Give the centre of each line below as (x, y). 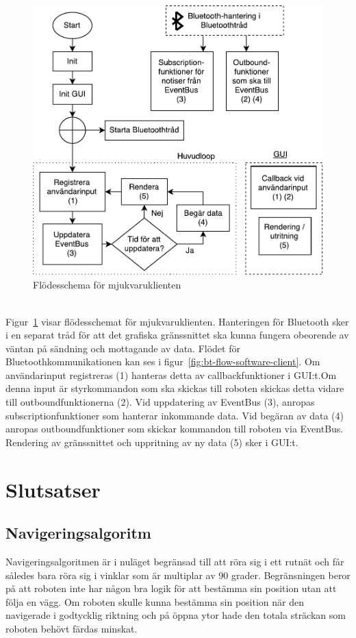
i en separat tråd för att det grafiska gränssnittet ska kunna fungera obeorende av (177, 335)
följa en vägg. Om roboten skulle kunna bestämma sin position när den (155, 601)
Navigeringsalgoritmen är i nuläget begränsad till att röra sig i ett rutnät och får (175, 562)
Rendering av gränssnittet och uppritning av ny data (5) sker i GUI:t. (152, 442)
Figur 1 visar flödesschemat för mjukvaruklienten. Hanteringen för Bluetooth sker (177, 321)
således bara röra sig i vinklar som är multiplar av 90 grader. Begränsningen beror (178, 575)
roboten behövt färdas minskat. (72, 628)
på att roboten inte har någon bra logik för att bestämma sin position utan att (171, 588)
